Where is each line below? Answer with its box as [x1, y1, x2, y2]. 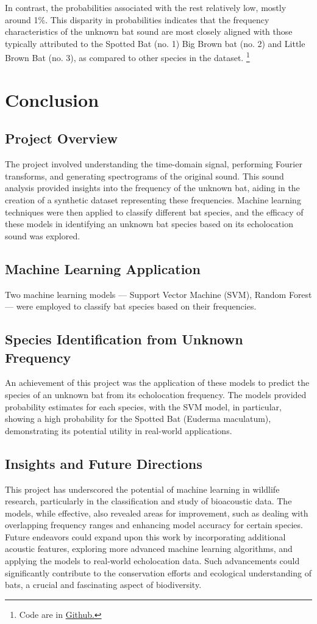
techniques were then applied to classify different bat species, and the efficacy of [5, 205, 304, 218]
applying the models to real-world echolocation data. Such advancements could [5, 554, 300, 567]
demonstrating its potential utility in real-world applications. [5, 424, 232, 437]
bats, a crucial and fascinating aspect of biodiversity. [5, 578, 202, 591]
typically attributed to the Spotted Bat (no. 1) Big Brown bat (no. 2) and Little [5, 37, 305, 49]
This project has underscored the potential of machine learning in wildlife [5, 482, 280, 495]
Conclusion [5, 87, 99, 112]
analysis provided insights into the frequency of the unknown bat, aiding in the [5, 181, 300, 194]
